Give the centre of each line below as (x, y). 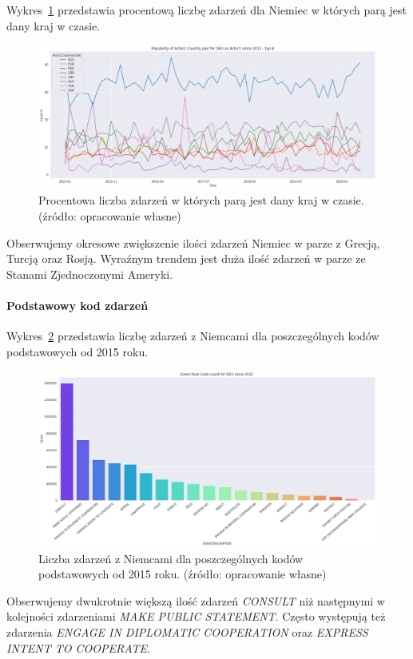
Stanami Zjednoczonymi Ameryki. (90, 274)
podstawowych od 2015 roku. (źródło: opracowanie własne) (183, 574)
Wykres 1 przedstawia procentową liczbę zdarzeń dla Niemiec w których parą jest (206, 10)
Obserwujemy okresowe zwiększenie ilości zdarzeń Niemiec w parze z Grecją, (193, 242)
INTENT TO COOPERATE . (78, 647)
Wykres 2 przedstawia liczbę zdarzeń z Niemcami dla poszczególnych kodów (193, 336)
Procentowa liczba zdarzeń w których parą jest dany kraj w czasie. (201, 200)
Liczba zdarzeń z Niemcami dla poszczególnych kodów (171, 558)
